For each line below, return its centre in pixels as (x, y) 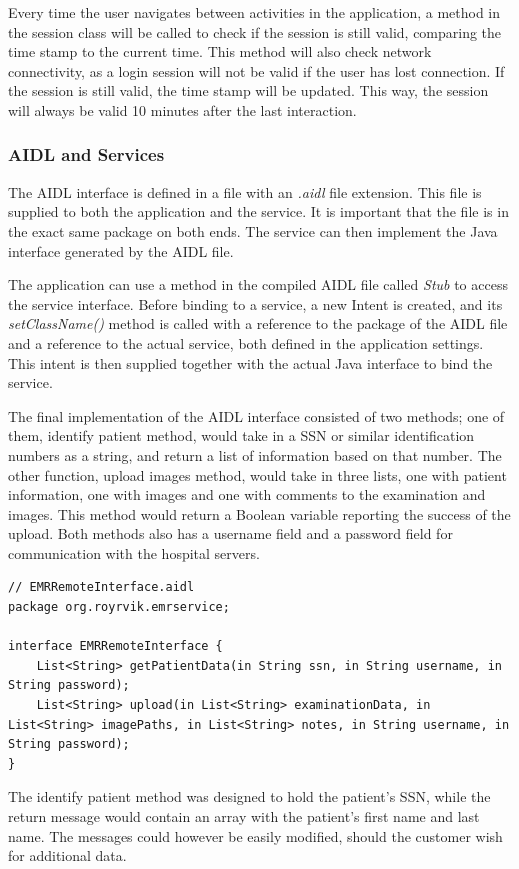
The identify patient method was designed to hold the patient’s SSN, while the (249, 796)
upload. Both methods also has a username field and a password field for (230, 533)
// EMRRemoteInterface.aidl (101, 587)
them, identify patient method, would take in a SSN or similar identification (241, 435)
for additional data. (67, 855)
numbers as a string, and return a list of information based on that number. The (255, 454)
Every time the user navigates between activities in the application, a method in (254, 12)
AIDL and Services (86, 154)
